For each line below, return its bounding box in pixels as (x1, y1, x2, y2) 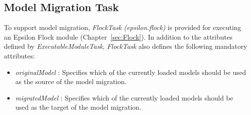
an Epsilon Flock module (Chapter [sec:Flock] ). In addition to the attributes (4, 31, 233, 42)
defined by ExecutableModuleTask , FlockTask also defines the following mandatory (4, 41, 247, 51)
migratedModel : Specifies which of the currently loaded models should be (15, 92, 234, 102)
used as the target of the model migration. (15, 102, 142, 112)
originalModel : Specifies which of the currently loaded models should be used (15, 67, 246, 77)
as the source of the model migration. (15, 76, 127, 86)
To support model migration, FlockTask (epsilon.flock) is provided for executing (4, 22, 241, 32)
